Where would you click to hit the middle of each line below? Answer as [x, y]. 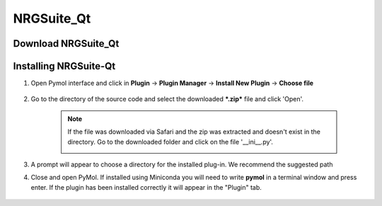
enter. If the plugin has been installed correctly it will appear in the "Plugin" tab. [146, 187]
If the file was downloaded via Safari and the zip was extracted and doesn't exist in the [194, 132]
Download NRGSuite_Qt [66, 44]
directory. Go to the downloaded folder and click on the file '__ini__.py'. [170, 142]
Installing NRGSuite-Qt [64, 66]
